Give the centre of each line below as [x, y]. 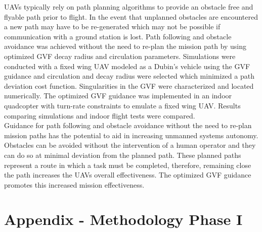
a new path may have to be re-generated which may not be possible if [112, 26]
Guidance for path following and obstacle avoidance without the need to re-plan [128, 125]
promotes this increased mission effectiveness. [74, 184]
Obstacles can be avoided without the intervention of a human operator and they [130, 145]
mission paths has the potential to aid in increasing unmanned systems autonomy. [131, 135]
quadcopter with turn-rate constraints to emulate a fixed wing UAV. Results [122, 105]
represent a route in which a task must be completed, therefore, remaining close [128, 165]
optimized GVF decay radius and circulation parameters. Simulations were [120, 56]
